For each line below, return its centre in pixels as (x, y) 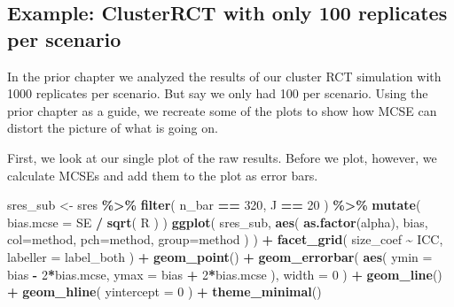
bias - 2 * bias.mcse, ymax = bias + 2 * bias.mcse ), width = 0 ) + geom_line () (225, 274)
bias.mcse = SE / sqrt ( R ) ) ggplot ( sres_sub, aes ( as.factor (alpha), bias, (218, 222)
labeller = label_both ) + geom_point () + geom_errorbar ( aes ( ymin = (220, 256)
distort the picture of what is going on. (113, 128)
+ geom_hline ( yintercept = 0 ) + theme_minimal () (164, 292)
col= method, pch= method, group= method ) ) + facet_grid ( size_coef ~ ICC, (225, 239)
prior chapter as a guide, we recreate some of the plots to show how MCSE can (222, 110)
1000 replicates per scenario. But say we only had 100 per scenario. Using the (218, 93)
